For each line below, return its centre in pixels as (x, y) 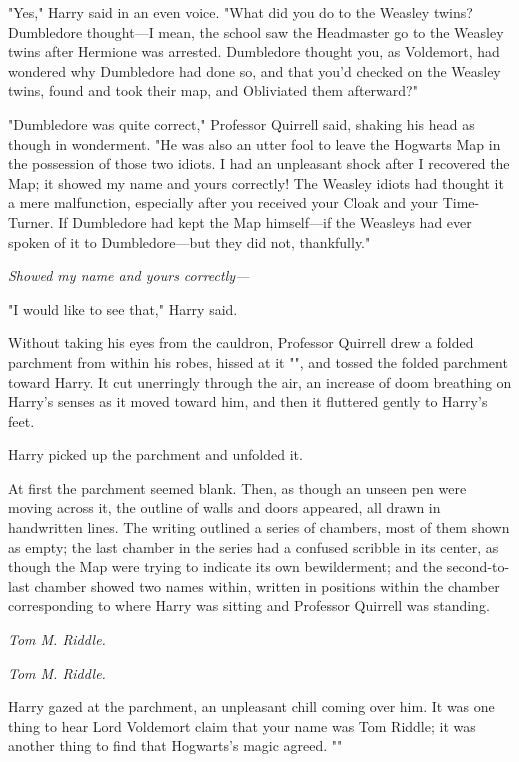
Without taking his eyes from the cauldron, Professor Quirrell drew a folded (241, 342)
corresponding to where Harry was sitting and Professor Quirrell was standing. (249, 605)
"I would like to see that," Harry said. (123, 308)
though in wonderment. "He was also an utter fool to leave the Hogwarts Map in (254, 143)
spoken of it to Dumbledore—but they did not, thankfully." (189, 241)
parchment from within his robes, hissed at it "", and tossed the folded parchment (258, 361)
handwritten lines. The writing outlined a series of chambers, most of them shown (259, 527)
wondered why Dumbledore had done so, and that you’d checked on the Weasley (254, 70)
